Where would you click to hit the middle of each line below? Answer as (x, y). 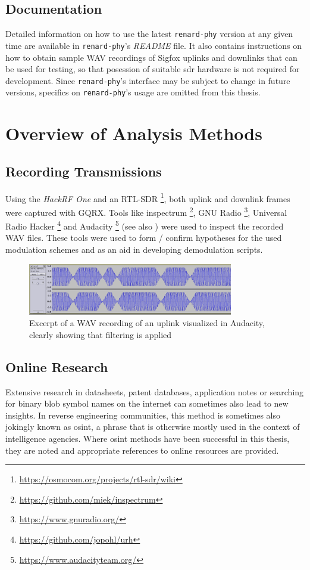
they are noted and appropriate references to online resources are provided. (142, 450)
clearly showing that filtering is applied (101, 334)
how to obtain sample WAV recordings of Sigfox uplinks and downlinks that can (151, 57)
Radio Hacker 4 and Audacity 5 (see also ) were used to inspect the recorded (145, 225)
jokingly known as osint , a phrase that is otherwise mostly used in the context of (153, 427)
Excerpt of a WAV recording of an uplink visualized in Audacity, (147, 323)
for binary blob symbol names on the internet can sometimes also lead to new (147, 403)
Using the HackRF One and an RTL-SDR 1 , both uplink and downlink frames (148, 197)
